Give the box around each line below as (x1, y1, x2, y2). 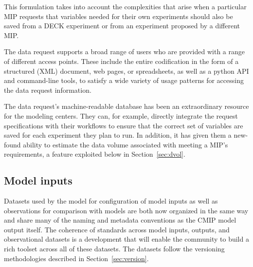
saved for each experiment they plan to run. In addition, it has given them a (4, 130, 232, 140)
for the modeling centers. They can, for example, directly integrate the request (4, 110, 238, 121)
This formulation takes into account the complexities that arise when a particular (4, 1, 247, 11)
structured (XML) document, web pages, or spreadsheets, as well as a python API (4, 65, 249, 76)
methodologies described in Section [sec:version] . (4, 253, 149, 263)
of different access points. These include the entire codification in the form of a (4, 56, 239, 66)
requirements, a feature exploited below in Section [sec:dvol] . (4, 149, 185, 159)
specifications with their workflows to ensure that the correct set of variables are (4, 120, 243, 130)
